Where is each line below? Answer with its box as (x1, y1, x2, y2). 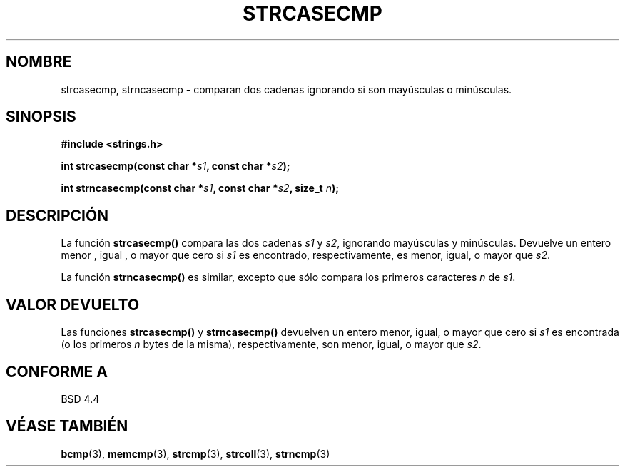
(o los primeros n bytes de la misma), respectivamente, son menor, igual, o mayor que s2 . (61, 338, 482, 351)
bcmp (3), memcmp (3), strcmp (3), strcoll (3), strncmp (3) (61, 447, 330, 460)
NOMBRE (6, 53, 72, 71)
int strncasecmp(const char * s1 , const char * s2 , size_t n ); (61, 182, 340, 195)
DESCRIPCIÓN (6, 206, 109, 225)
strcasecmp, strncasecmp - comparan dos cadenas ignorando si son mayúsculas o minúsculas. (61, 83, 512, 96)
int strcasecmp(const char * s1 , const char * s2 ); (61, 160, 290, 173)
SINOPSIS (6, 108, 76, 126)
